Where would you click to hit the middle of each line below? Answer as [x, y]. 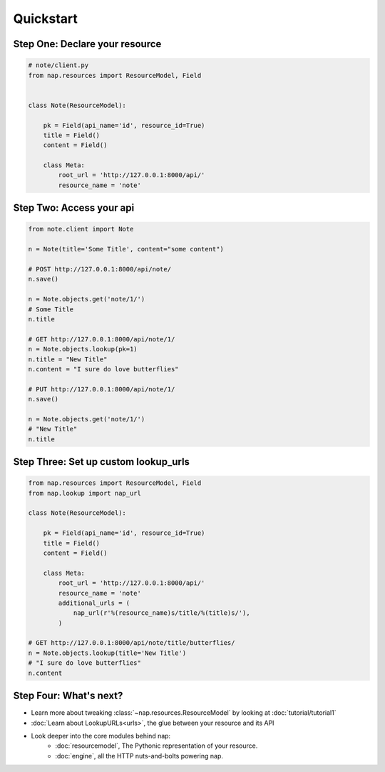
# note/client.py [58, 65]
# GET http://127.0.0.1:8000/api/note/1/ [102, 339]
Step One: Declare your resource [87, 44]
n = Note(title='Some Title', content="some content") [126, 249]
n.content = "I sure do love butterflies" [103, 369]
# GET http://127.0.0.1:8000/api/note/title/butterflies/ [132, 643]
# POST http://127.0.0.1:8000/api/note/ [99, 269]
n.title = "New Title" [68, 359]
